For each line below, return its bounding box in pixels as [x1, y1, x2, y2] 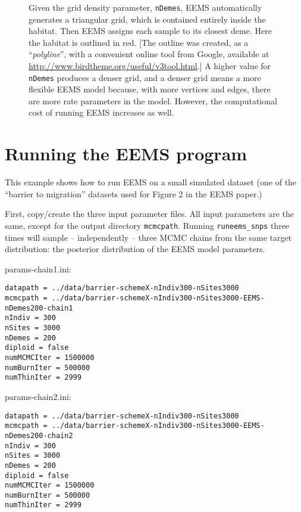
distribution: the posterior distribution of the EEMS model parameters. [5, 243, 265, 255]
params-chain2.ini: [5, 390, 71, 402]
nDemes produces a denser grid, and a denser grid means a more [29, 71, 261, 83]
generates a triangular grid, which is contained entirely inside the [29, 13, 266, 25]
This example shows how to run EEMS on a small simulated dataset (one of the [5, 176, 297, 188]
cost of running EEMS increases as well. [29, 106, 174, 119]
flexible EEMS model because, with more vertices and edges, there [29, 83, 271, 95]
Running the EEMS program [5, 141, 247, 166]
